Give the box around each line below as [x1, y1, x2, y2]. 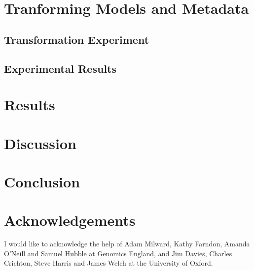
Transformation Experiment [4, 31, 149, 47]
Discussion [4, 133, 76, 153]
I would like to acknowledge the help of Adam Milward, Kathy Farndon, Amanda [4, 239, 250, 249]
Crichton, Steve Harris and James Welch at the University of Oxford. [4, 258, 213, 268]
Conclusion [4, 171, 80, 191]
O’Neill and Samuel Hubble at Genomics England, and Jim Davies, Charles [4, 248, 232, 258]
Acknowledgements [4, 210, 136, 230]
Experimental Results [4, 60, 116, 76]
